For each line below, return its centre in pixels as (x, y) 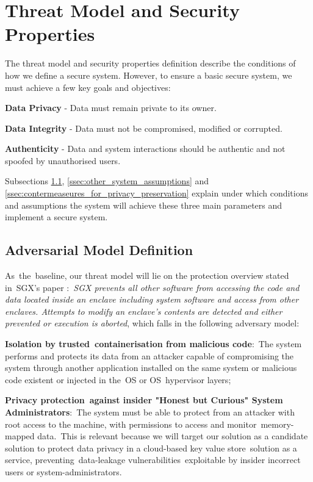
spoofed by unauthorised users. (63, 160)
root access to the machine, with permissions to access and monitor (131, 424)
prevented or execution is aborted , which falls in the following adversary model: (152, 323)
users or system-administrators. (63, 471)
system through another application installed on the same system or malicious (151, 368)
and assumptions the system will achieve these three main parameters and (144, 205)
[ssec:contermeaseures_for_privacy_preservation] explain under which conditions (156, 193)
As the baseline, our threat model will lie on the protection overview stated (147, 275)
